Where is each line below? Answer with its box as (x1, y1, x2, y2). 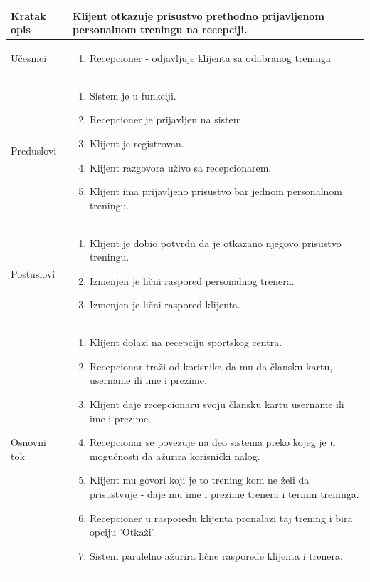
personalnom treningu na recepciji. (73, 22, 248, 37)
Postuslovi (11, 266, 55, 281)
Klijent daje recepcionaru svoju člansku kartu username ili (89, 397, 344, 411)
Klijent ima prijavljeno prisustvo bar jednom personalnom (89, 184, 342, 199)
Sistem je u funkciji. (89, 88, 176, 103)
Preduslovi (11, 142, 57, 157)
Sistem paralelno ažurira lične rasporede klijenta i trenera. (89, 548, 343, 563)
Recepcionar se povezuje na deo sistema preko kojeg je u (89, 435, 336, 450)
